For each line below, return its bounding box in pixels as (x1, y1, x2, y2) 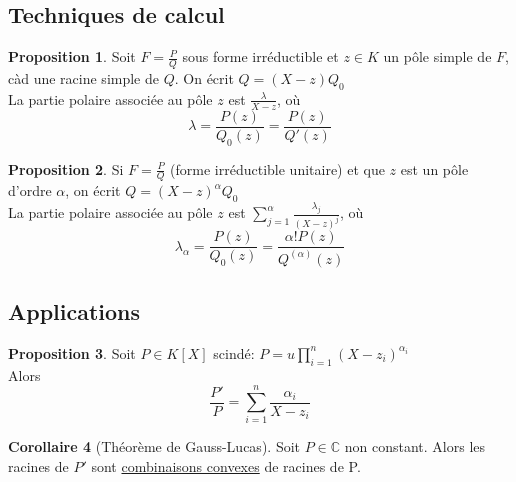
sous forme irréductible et (182, 46, 339, 67)
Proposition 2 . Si (8, 158, 124, 179)
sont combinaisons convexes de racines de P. (91, 455, 361, 476)
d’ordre (8, 180, 52, 201)
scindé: (213, 342, 255, 363)
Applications (8, 296, 141, 327)
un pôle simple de (383, 46, 492, 67)
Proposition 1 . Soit (8, 46, 136, 67)
